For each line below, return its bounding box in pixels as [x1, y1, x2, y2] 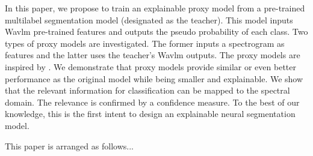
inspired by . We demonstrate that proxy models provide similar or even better [5, 60, 296, 73]
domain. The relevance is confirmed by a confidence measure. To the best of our [5, 95, 300, 108]
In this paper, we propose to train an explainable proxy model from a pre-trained [5, 2, 305, 14]
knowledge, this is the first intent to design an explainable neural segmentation [5, 107, 296, 120]
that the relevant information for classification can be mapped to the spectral [5, 84, 290, 97]
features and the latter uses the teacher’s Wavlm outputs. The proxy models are [5, 49, 300, 61]
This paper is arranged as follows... [5, 139, 134, 152]
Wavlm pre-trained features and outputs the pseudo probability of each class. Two [5, 25, 308, 38]
